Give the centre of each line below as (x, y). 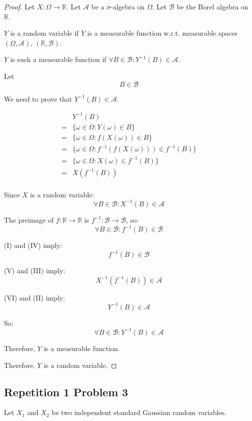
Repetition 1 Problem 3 (66, 391)
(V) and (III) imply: (35, 271)
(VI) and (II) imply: (34, 297)
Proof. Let (19, 6)
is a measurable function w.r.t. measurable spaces (162, 33)
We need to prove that (38, 98)
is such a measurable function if (58, 59)
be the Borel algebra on (213, 6)
